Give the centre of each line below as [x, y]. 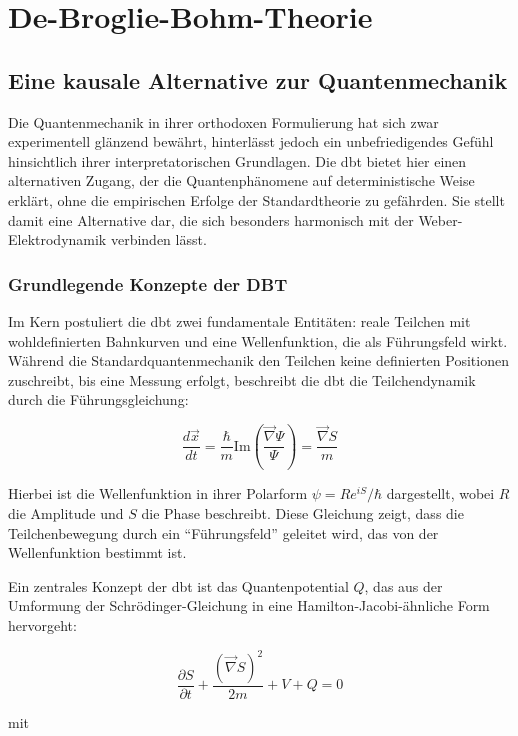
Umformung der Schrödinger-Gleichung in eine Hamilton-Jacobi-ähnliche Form [249, 605]
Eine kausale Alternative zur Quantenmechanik [258, 79]
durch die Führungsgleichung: [98, 399]
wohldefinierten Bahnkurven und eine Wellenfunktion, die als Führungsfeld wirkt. [258, 340]
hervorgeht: [42, 624]
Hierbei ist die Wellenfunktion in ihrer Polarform [158, 493]
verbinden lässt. [158, 239]
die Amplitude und [66, 512]
